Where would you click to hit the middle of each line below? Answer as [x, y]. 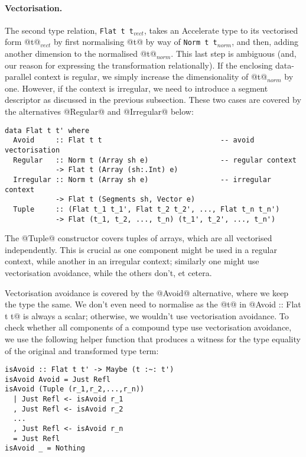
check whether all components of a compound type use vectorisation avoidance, [148, 327]
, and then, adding [265, 42]
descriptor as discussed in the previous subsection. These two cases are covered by [153, 100]
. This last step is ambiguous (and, [234, 54]
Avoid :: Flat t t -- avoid [134, 140]
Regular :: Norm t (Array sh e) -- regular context [155, 160]
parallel [18, 77]
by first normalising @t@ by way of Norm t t [135, 42]
